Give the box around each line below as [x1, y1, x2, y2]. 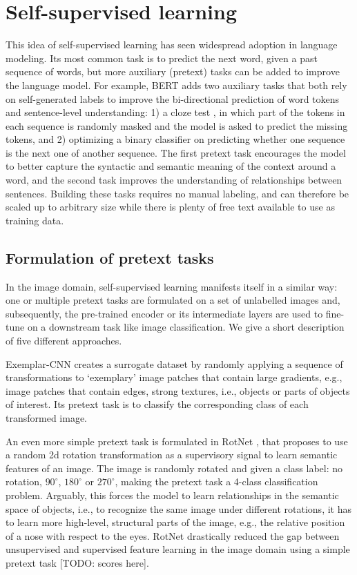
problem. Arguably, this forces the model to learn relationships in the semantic [6, 487, 339, 502]
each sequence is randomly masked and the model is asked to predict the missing [6, 118, 348, 133]
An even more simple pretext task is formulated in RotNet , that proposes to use [6, 433, 348, 448]
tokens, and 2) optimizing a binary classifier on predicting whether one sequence [6, 132, 345, 146]
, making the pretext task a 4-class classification [115, 474, 318, 489]
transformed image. [6, 410, 87, 425]
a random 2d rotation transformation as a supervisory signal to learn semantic [6, 447, 338, 462]
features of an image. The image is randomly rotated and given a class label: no [6, 460, 343, 475]
